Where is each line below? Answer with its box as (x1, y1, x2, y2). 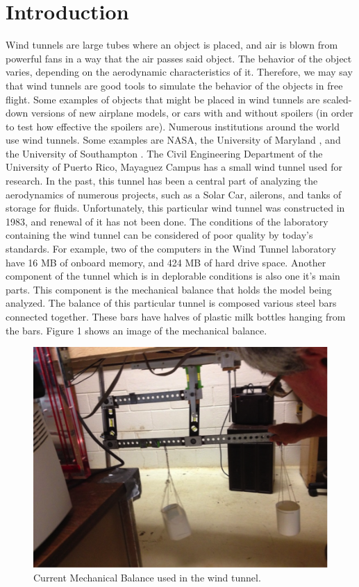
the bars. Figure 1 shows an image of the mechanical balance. (6, 323, 267, 337)
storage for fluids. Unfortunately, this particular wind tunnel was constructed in (6, 201, 345, 215)
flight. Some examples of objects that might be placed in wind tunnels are (6, 92, 320, 106)
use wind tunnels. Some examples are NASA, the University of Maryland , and (6, 133, 341, 147)
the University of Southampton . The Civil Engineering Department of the (6, 146, 323, 160)
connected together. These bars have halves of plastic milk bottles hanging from (6, 309, 346, 323)
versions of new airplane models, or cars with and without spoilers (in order (31, 105, 353, 120)
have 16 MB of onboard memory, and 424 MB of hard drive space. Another (6, 255, 326, 269)
